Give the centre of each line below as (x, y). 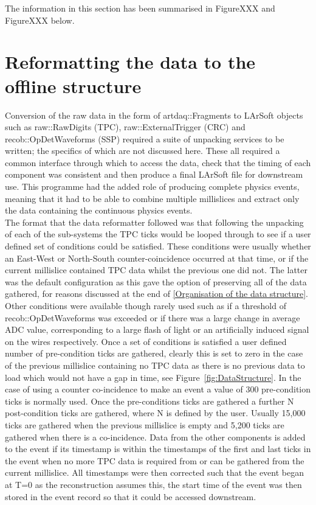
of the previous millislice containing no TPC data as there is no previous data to (155, 365)
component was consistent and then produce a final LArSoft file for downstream (154, 174)
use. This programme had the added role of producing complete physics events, (152, 186)
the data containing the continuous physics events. (99, 210)
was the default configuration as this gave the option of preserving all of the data (156, 281)
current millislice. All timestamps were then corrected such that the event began (155, 472)
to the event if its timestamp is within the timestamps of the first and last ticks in (158, 449)
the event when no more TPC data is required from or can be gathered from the (155, 460)
